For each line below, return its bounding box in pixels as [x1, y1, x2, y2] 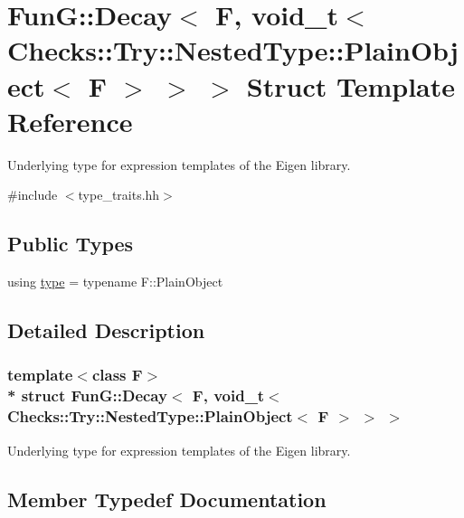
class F [91, 363, 143, 386]
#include [7, 185, 58, 204]
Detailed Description [7, 316, 205, 344]
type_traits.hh [78, 185, 160, 204]
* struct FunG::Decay [7, 384, 167, 407]
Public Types [7, 230, 134, 258]
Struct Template [246, 67, 455, 104]
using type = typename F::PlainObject [7, 272, 223, 291]
